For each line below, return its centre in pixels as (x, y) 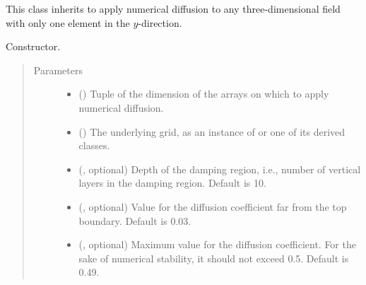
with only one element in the (68, 22)
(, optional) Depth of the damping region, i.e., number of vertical (220, 169)
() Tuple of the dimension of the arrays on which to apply (204, 94)
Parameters (58, 70)
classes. (94, 145)
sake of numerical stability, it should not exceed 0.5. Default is (214, 258)
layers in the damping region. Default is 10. (172, 183)
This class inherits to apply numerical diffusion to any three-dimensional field (173, 8)
